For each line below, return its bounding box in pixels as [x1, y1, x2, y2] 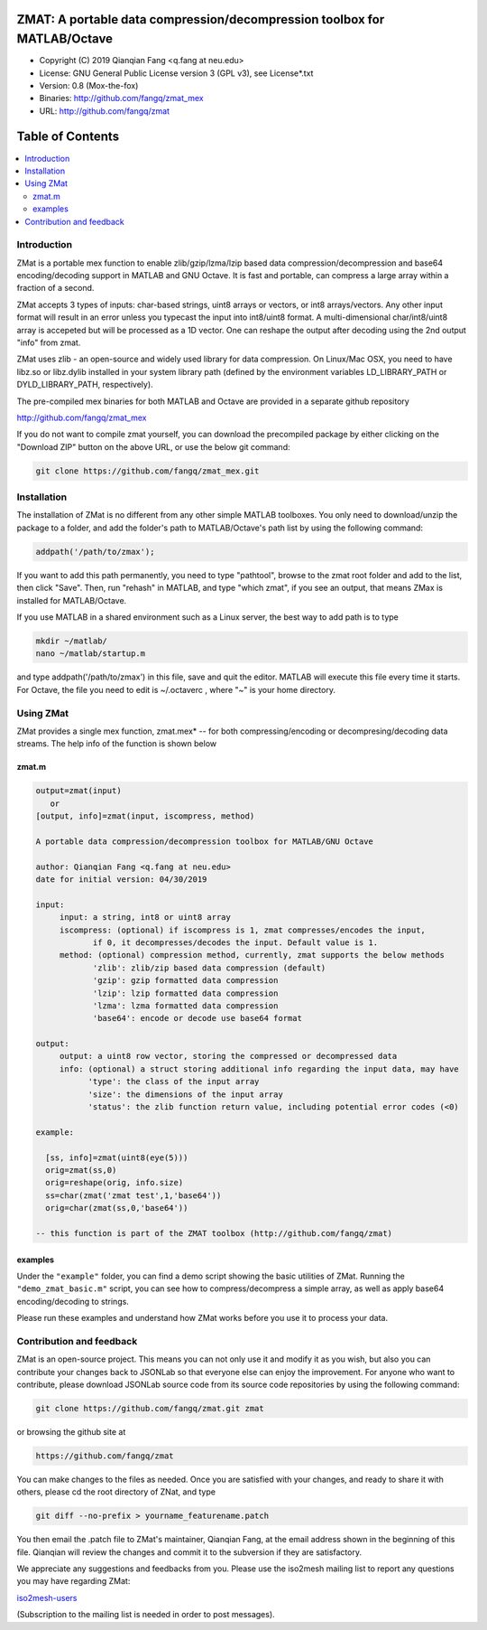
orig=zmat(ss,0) [45, 1165, 117, 1175]
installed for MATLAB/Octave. [16, 595, 127, 605]
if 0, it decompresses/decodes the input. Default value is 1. [92, 937, 379, 948]
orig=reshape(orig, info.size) [45, 1177, 184, 1188]
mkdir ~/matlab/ [35, 635, 108, 646]
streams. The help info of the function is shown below [16, 738, 217, 749]
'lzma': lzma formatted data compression [92, 1000, 279, 1011]
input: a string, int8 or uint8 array [59, 913, 232, 923]
